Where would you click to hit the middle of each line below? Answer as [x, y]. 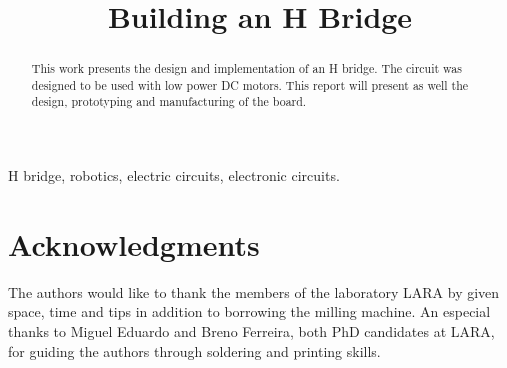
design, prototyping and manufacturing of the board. [169, 101]
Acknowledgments [134, 243]
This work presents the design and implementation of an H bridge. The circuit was [246, 68]
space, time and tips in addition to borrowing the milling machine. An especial [249, 311]
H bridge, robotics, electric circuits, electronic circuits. [174, 175]
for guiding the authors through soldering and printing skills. [194, 350]
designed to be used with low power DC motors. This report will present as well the [250, 84]
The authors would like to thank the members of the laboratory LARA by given [254, 291]
